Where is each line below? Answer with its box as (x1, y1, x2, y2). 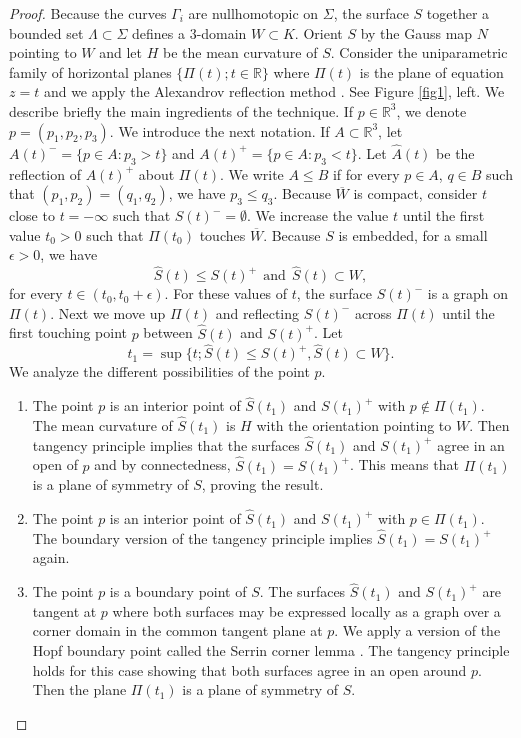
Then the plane (32, 679, 127, 700)
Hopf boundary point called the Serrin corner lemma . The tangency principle (32, 640, 510, 661)
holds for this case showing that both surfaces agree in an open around (32, 659, 467, 680)
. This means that (349, 454, 459, 475)
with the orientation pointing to (256, 415, 452, 436)
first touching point (9, 322, 127, 343)
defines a (131, 22, 185, 43)
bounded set (9, 22, 84, 43)
